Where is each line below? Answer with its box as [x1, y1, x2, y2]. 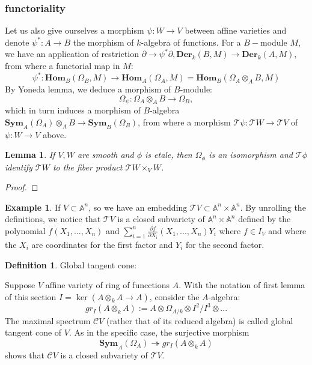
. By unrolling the [240, 201, 306, 213]
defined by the [238, 213, 291, 225]
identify [5, 160, 32, 173]
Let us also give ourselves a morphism [5, 24, 144, 37]
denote [5, 35, 29, 48]
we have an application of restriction [5, 47, 139, 60]
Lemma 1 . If [5, 148, 55, 161]
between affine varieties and [185, 24, 287, 37]
